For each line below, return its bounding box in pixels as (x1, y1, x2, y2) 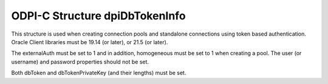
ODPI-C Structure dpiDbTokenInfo (11, 9, 186, 22)
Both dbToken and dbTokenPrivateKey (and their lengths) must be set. (11, 69, 186, 77)
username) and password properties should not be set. (11, 58, 149, 65)
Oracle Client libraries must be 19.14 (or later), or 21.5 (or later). (11, 38, 168, 45)
